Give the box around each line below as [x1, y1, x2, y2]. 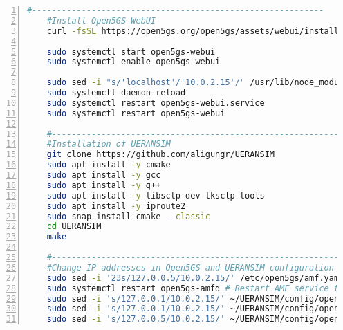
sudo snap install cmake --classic [46, 211, 210, 221]
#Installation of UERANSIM [46, 139, 171, 149]
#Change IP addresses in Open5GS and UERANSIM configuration [46, 262, 334, 273]
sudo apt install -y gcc [46, 170, 161, 180]
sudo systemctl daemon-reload [46, 88, 186, 98]
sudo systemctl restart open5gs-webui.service [46, 98, 265, 108]
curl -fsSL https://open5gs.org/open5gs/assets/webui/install [46, 26, 340, 36]
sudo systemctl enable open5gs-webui [46, 57, 221, 67]
